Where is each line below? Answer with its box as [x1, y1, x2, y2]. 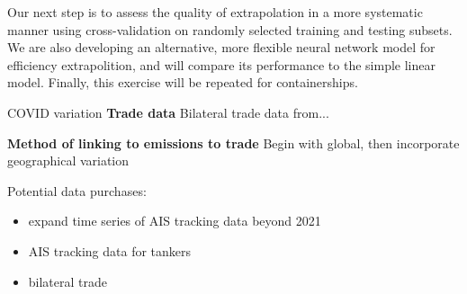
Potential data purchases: [7, 181, 147, 200]
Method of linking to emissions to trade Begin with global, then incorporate [7, 133, 460, 152]
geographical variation [7, 151, 130, 170]
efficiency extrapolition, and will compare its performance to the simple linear [7, 55, 436, 74]
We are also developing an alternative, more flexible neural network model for [7, 38, 436, 57]
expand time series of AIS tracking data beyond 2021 [28, 211, 321, 230]
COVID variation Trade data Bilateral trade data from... [7, 102, 329, 121]
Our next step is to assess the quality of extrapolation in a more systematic [7, 3, 423, 21]
